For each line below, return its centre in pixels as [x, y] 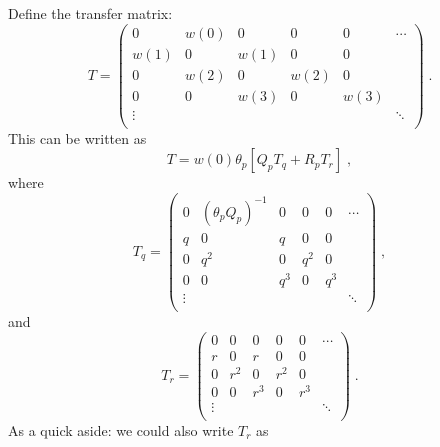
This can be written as [77, 137]
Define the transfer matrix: [90, 13]
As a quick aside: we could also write [121, 429]
